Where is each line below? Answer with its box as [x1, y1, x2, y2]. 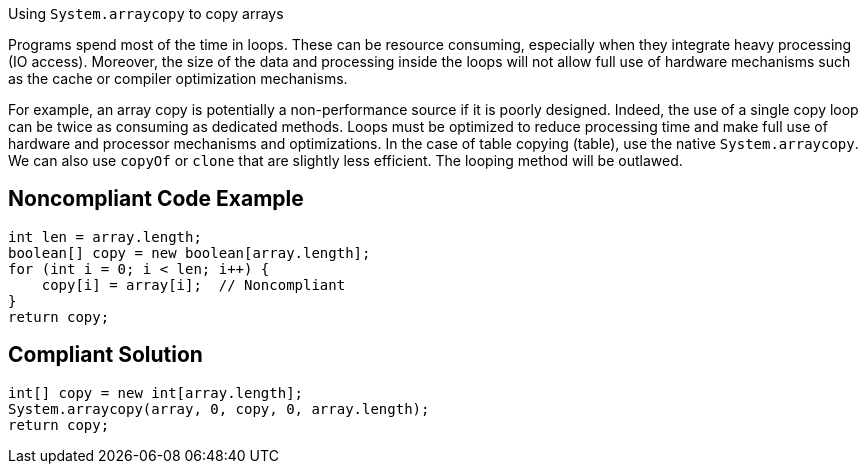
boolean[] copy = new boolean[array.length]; [8, 244, 371, 261]
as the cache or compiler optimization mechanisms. [8, 70, 348, 87]
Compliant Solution [8, 342, 203, 368]
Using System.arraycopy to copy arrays [8, 5, 284, 22]
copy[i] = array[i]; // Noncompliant [41, 276, 346, 293]
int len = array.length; [8, 228, 202, 245]
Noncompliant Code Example [8, 186, 304, 212]
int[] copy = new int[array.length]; [8, 384, 304, 401]
